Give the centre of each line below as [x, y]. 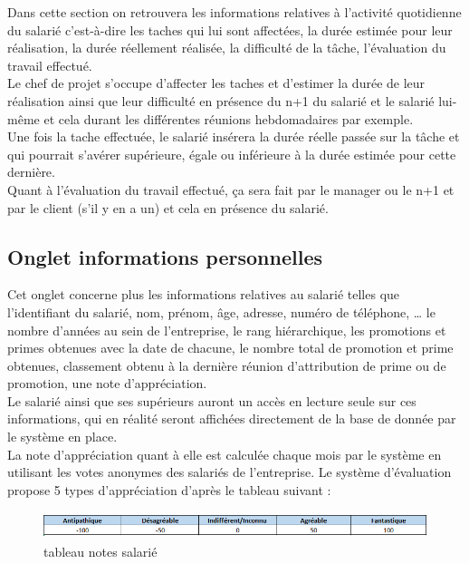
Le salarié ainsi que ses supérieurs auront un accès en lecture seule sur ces [212, 400]
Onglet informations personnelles [165, 256]
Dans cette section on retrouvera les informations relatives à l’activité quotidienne [234, 12]
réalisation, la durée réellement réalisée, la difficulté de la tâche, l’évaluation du [227, 48]
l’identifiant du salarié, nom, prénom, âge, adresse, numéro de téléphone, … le [221, 311]
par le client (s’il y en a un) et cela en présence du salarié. [168, 207]
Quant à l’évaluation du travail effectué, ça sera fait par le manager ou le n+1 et [231, 189]
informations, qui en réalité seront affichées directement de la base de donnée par [232, 418]
